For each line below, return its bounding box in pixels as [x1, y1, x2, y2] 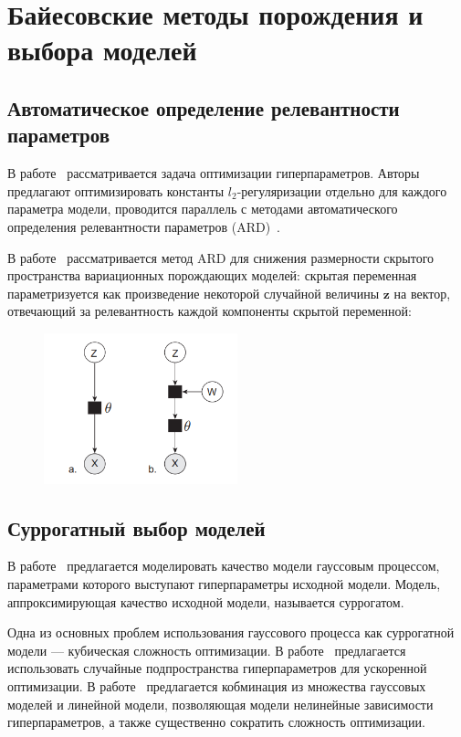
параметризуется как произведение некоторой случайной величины [7, 283, 380, 302]
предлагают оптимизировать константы [7, 181, 225, 200]
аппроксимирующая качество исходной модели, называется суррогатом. [7, 592, 404, 611]
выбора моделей [7, 31, 197, 68]
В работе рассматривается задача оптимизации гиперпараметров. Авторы [7, 163, 420, 183]
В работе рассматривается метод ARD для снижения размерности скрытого [7, 247, 435, 267]
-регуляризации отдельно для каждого [236, 181, 447, 200]
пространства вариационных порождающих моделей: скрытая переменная [7, 266, 417, 285]
